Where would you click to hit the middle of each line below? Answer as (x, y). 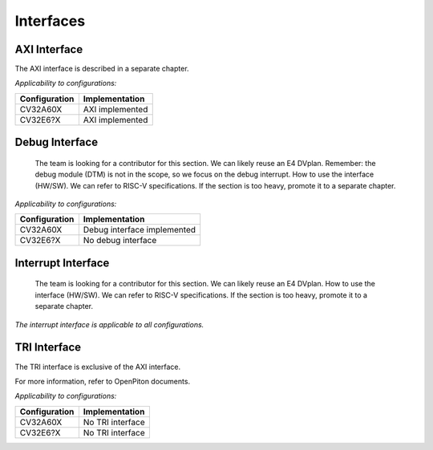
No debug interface (120, 241)
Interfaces (50, 21)
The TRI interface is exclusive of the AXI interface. (98, 367)
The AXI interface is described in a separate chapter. (102, 69)
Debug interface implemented (140, 230)
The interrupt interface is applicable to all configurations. (109, 324)
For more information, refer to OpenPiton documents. (103, 381)
